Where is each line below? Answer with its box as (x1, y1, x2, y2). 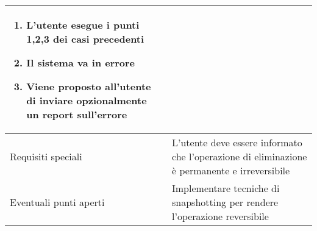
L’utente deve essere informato (172, 135, 302, 149)
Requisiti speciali (10, 149, 82, 163)
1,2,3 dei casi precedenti (26, 32, 144, 46)
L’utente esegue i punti (26, 18, 140, 32)
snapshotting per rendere (172, 195, 279, 209)
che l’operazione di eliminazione (172, 149, 307, 163)
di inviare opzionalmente (26, 93, 147, 107)
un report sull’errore (26, 107, 127, 121)
